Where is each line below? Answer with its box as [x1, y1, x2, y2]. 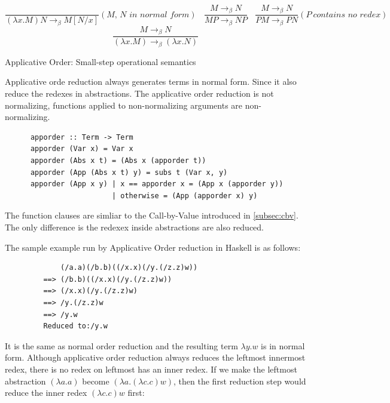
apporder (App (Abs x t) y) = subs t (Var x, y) [30, 168, 228, 177]
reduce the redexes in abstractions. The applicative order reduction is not [5, 87, 274, 100]
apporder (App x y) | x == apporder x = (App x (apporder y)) [30, 180, 284, 189]
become [82, 374, 109, 387]
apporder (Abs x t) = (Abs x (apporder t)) [30, 156, 206, 165]
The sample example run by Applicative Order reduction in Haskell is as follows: [5, 241, 301, 253]
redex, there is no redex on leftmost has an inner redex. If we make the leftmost [5, 362, 297, 375]
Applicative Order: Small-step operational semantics [5, 55, 196, 67]
